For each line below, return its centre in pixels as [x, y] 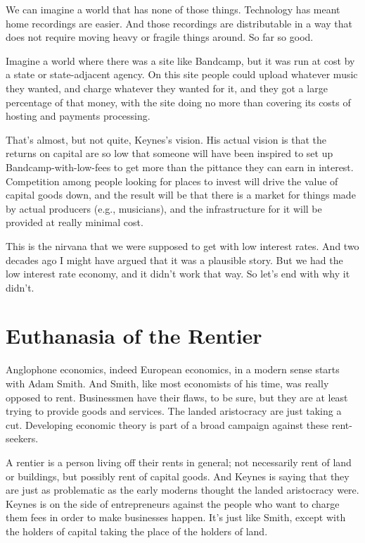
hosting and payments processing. [78, 116]
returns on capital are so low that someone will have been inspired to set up [169, 153]
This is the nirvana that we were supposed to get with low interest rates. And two [182, 245]
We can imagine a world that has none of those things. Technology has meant [173, 9]
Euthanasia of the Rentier [134, 336]
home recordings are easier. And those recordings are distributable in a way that [179, 23]
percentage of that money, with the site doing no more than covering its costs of [178, 102]
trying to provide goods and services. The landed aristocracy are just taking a [174, 411]
